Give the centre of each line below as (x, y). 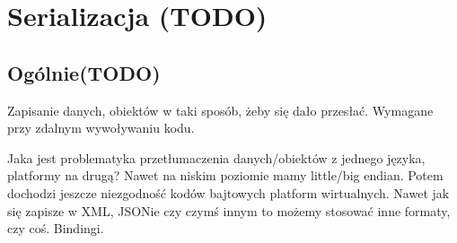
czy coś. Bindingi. (56, 228)
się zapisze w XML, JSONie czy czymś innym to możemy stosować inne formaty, (229, 210)
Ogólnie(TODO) (84, 72)
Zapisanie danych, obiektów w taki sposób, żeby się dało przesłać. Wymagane (220, 110)
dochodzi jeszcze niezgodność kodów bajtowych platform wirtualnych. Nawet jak (228, 192)
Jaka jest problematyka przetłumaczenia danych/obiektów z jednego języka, (216, 157)
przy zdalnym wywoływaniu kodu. (101, 128)
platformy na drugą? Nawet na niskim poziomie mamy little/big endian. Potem (225, 175)
